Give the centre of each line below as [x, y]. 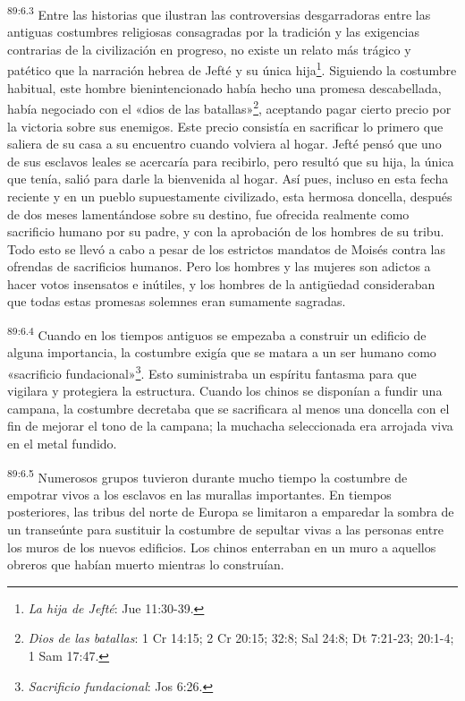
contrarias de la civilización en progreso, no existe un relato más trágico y [209, 49]
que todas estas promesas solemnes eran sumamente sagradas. [177, 301]
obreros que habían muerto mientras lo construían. [146, 564]
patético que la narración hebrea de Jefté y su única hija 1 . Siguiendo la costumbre [232, 69]
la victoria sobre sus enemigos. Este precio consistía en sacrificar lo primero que [225, 126]
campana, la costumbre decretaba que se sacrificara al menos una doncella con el [228, 408]
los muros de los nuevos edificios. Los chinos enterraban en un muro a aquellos [222, 547]
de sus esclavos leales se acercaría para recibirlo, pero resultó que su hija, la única [231, 161]
